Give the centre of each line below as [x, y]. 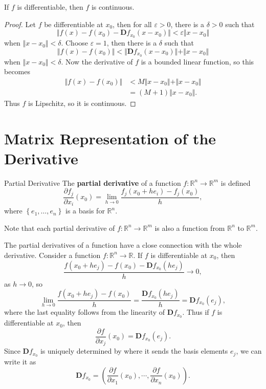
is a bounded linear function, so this [197, 61]
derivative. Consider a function [52, 255]
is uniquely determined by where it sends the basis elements [134, 351]
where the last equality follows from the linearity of [85, 312]
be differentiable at [74, 24]
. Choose [75, 43]
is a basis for [85, 211]
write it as [20, 362]
